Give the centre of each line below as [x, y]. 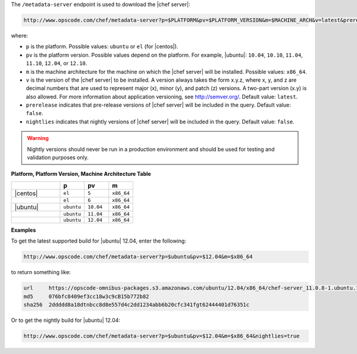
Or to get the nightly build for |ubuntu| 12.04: [66, 320]
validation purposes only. [58, 157]
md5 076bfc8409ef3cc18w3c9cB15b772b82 [86, 296]
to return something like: [41, 272]
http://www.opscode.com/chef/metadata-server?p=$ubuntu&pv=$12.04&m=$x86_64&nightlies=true [162, 336]
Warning [38, 138]
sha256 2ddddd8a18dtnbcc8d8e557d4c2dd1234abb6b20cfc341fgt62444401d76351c [137, 305]
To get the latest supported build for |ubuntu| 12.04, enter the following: [99, 241]
